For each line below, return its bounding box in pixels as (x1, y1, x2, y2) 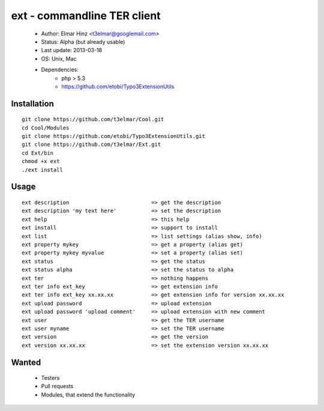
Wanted (11, 357, 41, 367)
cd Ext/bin (22, 149, 54, 156)
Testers (41, 374, 60, 382)
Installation (11, 98, 54, 109)
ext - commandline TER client (11, 9, 161, 22)
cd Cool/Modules (22, 124, 70, 131)
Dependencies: (41, 66, 79, 73)
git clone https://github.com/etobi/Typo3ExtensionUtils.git (22, 133, 205, 140)
